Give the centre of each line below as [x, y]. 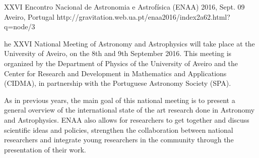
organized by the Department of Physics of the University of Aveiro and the [121, 63]
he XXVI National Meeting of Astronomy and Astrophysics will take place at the [129, 43]
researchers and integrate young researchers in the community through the [119, 140]
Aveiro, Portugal [29, 16]
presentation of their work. [45, 149]
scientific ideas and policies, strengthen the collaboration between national [119, 129]
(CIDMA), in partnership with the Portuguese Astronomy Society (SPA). [118, 83]
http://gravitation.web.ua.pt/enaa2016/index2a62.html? [143, 16]
